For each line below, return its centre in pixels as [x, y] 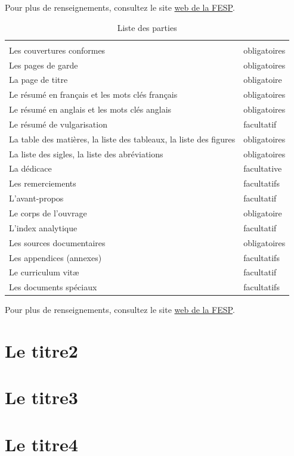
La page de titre [38, 80]
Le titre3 [41, 397]
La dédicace [30, 168]
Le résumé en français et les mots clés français [93, 94]
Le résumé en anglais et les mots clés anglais [90, 109]
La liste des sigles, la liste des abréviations [86, 153]
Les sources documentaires [57, 242]
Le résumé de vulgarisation [58, 124]
